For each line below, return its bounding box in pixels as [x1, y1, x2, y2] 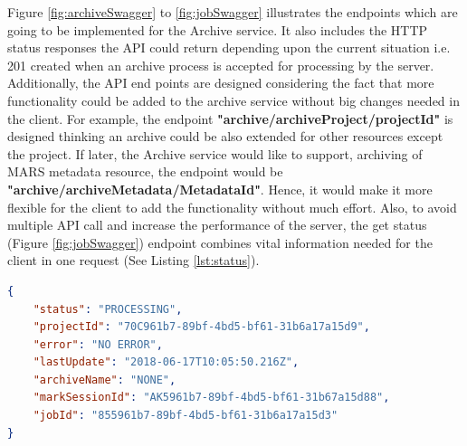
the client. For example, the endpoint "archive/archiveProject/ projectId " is [7, 109, 453, 128]
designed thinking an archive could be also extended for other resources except [7, 127, 443, 146]
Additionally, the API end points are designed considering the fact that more [7, 73, 434, 92]
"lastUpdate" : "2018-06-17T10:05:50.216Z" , [33, 356, 300, 369]
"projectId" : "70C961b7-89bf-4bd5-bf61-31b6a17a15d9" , [33, 320, 370, 334]
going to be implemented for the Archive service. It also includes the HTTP [7, 20, 428, 39]
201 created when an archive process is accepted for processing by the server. [7, 55, 434, 74]
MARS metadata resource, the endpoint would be [7, 162, 283, 181]
